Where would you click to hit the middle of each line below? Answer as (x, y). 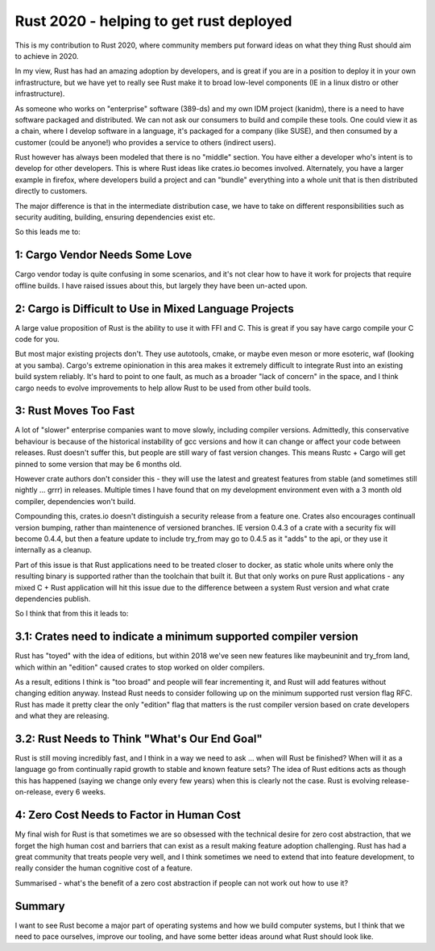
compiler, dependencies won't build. (75, 501)
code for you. (37, 339)
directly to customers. (51, 191)
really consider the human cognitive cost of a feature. (104, 868)
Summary (40, 906)
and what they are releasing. (62, 716)
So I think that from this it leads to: (72, 614)
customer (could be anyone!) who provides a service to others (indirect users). (145, 142)
